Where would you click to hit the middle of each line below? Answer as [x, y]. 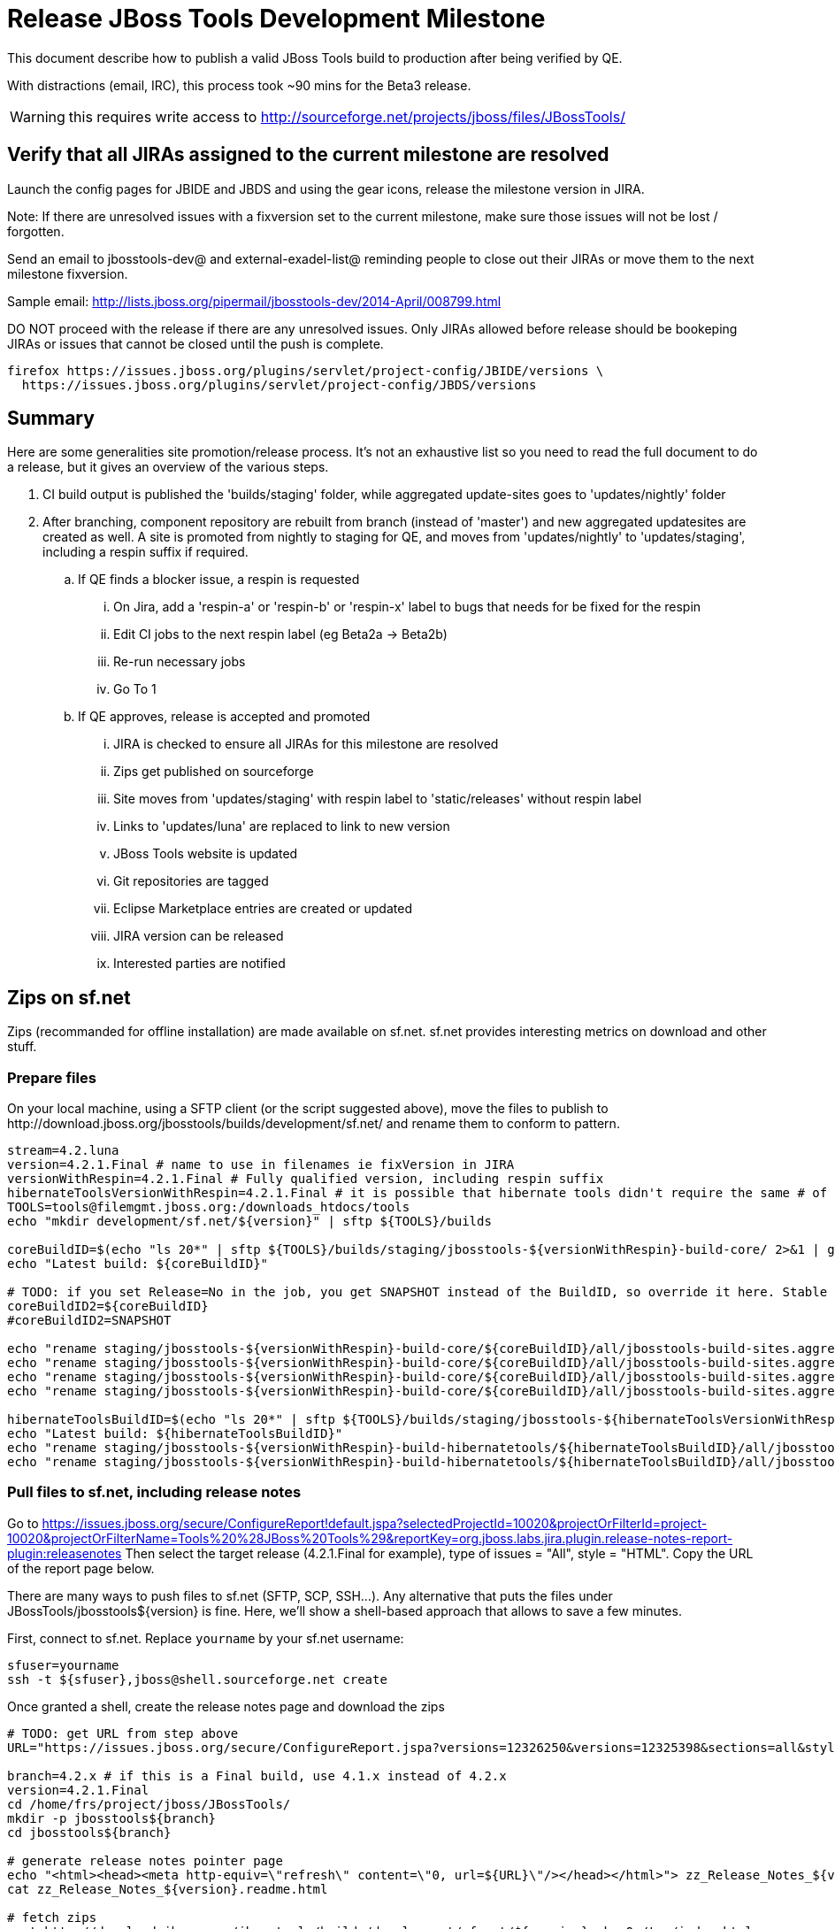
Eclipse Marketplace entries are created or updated [263, 909]
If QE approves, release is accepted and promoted [224, 717]
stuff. [22, 1047]
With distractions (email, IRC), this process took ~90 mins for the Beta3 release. [239, 85]
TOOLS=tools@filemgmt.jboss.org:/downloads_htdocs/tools [209, 1207]
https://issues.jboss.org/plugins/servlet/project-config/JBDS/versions [279, 384]
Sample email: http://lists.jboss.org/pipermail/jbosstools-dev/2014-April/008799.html [254, 301]
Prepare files [52, 1077]
